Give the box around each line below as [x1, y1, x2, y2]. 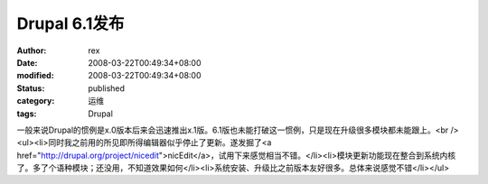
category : [16, 96, 55, 106]
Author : [16, 45, 47, 56]
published [88, 82, 126, 94]
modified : [16, 70, 54, 81]
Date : [16, 57, 38, 68]
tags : [16, 108, 37, 119]
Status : [16, 82, 45, 94]
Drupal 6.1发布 [16, 14, 125, 33]
